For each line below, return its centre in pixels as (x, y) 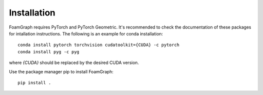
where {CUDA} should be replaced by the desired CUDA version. (74, 63)
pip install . (34, 83)
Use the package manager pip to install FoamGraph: (61, 71)
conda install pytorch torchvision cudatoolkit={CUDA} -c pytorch (99, 45)
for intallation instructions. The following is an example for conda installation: (86, 33)
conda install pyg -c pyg (49, 52)
